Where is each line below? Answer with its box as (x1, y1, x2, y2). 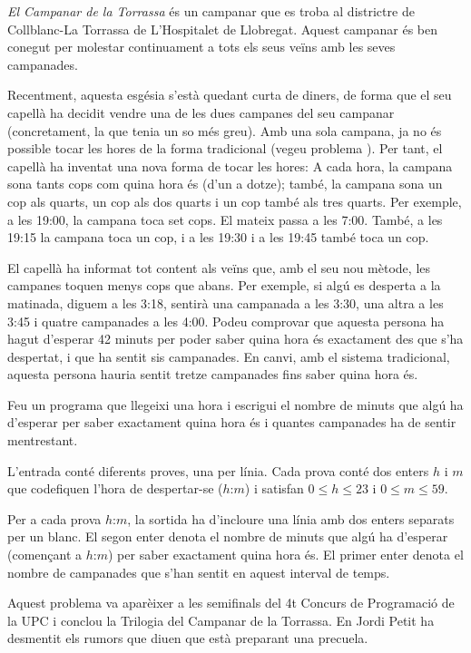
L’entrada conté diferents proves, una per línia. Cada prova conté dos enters (7, 461, 429, 480)
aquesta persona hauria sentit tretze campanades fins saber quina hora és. (7, 365, 418, 384)
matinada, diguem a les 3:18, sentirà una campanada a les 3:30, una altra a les (7, 293, 444, 312)
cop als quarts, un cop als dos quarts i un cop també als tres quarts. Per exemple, (7, 191, 462, 210)
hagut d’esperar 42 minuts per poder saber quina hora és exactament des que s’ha (7, 329, 464, 348)
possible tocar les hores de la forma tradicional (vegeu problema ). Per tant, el (7, 139, 443, 158)
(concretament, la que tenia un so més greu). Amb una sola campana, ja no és (7, 121, 442, 140)
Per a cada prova (7, 509, 102, 528)
